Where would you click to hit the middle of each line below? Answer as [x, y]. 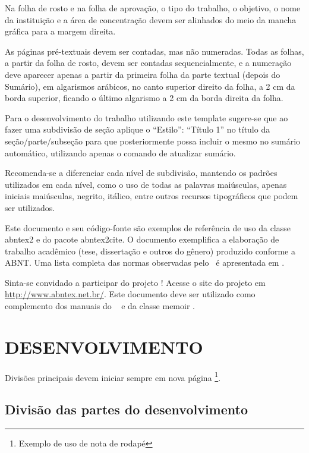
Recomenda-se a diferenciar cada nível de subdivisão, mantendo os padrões [141, 173]
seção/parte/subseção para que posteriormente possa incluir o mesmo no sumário [153, 141]
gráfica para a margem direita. [60, 31]
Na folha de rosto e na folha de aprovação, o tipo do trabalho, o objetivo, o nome [153, 8]
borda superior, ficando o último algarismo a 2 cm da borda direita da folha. [144, 98]
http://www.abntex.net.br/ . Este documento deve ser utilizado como [130, 294]
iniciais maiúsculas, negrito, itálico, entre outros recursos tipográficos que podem [152, 196]
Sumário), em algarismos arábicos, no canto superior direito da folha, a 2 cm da [150, 86]
